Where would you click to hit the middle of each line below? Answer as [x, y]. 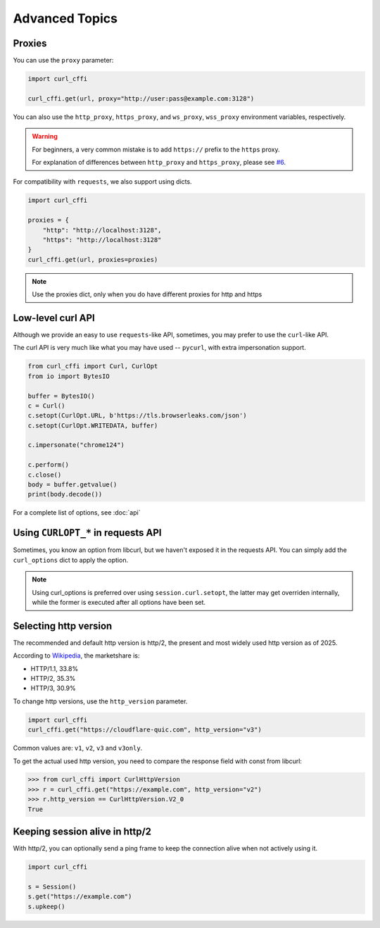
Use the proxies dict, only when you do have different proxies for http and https [147, 294]
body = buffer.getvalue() [72, 485]
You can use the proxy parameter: [63, 61]
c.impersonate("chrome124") [76, 445]
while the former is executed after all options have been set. [119, 602]
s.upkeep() [46, 906]
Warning [45, 137]
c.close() [45, 475]
